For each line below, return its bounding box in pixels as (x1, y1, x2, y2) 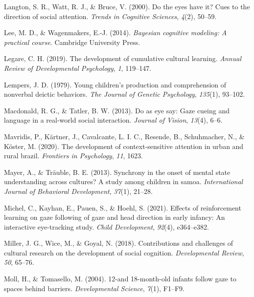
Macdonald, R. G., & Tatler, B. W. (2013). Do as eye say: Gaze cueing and (4, 105, 230, 115)
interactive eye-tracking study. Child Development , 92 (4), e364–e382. (4, 221, 209, 232)
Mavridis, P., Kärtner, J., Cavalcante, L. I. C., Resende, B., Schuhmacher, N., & (4, 131, 245, 141)
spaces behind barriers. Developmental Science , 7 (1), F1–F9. (4, 283, 185, 293)
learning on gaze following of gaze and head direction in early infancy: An (4, 212, 225, 222)
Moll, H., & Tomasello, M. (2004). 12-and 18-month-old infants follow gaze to (4, 274, 236, 284)
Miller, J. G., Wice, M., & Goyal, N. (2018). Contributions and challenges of (4, 238, 233, 248)
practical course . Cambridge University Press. (4, 37, 140, 47)
